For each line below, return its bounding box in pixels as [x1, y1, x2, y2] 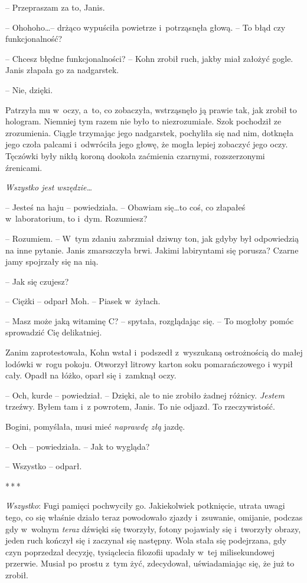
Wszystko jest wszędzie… [5, 181, 93, 193]
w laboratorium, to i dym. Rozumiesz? [5, 212, 148, 225]
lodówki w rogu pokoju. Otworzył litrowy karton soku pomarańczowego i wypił [5, 357, 293, 370]
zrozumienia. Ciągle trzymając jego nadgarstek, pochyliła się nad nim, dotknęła [5, 126, 294, 139]
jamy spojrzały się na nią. [5, 255, 99, 268]
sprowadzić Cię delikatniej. [5, 326, 102, 338]
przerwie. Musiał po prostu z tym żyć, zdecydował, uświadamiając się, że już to [5, 557, 295, 569]
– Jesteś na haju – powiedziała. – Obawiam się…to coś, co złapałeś [5, 200, 246, 213]
